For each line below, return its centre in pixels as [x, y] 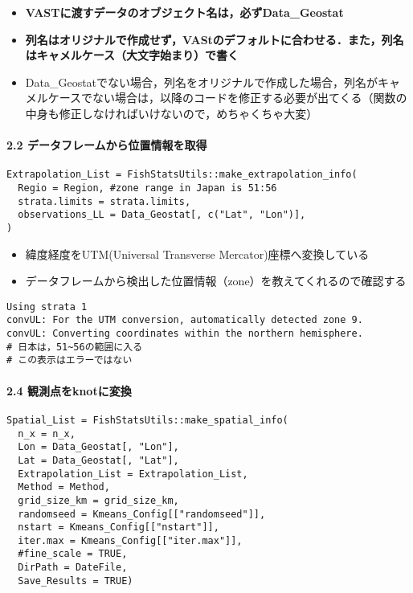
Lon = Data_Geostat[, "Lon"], [98, 447]
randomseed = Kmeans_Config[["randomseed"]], [142, 514]
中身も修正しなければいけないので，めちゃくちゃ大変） [172, 113]
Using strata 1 [47, 307]
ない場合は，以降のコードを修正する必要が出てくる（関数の [250, 98]
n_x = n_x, [47, 434]
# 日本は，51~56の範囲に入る [75, 347]
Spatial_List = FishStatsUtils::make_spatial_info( [147, 420]
